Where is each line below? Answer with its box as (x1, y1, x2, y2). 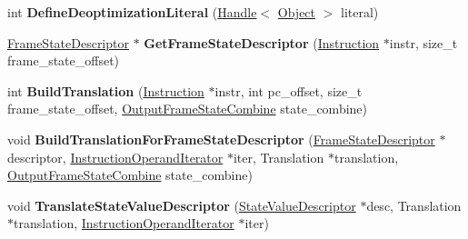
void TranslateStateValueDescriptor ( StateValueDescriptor (7, 195, 356, 214)
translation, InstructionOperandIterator (14, 214, 234, 233)
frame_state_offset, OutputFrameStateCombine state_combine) (7, 99, 368, 118)
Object (277, 3, 316, 21)
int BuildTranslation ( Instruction (7, 81, 204, 100)
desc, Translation (366, 195, 462, 214)
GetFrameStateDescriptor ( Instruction (144, 33, 380, 52)
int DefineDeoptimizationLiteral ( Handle (7, 3, 257, 21)
